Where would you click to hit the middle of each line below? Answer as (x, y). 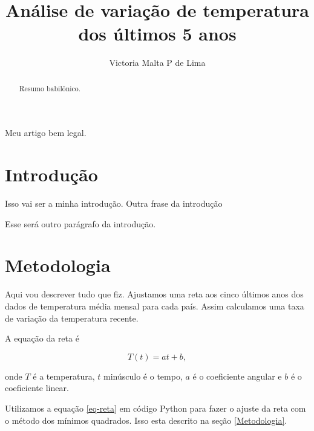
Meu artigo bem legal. (46, 133)
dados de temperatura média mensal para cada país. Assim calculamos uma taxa (155, 306)
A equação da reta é (42, 338)
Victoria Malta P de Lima (157, 63)
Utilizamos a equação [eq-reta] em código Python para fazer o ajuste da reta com (155, 408)
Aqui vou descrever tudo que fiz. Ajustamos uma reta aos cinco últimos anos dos (154, 294)
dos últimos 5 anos (157, 34)
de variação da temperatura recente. (72, 318)
